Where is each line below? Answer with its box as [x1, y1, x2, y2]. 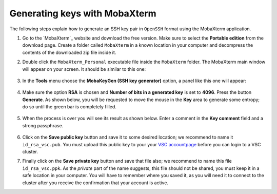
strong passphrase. [22, 122, 64, 128]
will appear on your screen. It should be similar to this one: [22, 66, 146, 72]
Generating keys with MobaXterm [9, 8, 156, 19]
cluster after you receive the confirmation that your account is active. [22, 180, 169, 186]
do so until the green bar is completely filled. [22, 104, 116, 110]
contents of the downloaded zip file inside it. [22, 49, 116, 55]
